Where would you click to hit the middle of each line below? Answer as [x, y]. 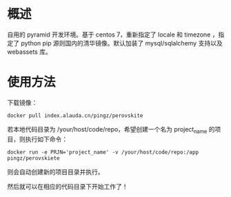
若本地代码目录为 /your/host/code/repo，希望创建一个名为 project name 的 [111, 130]
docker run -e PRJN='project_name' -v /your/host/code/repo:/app [103, 152]
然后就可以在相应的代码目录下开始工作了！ [68, 186]
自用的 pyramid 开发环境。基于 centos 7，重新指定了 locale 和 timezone [109, 34]
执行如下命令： [46, 139]
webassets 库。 [29, 52]
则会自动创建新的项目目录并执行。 [56, 172]
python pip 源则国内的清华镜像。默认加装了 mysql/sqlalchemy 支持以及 [121, 43]
